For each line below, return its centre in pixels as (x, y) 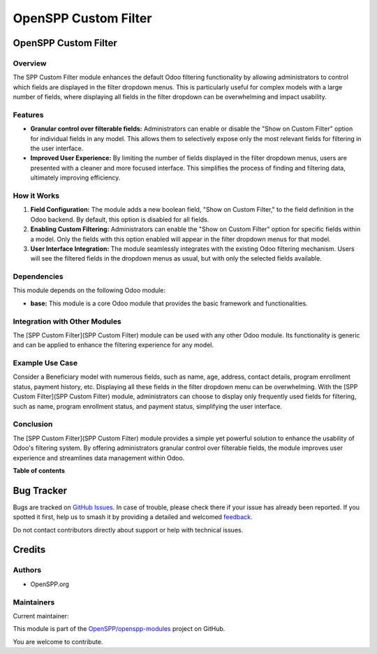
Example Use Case (45, 363)
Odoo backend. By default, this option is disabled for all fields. (120, 219)
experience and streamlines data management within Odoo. (99, 458)
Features (28, 115)
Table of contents (39, 470)
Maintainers (34, 602)
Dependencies (38, 277)
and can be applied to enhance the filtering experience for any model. (113, 345)
